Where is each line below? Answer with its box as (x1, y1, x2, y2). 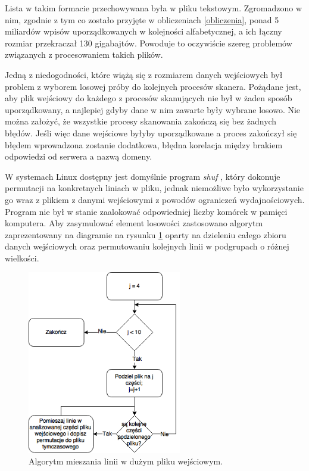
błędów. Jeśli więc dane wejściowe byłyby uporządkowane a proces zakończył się (5, 126, 297, 139)
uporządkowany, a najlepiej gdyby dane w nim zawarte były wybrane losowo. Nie (5, 103, 301, 116)
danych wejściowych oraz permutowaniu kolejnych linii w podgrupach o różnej (5, 240, 289, 252)
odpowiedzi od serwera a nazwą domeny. (5, 150, 152, 163)
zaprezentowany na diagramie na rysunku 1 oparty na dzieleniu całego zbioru (5, 228, 286, 241)
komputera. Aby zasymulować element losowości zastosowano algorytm (5, 217, 263, 229)
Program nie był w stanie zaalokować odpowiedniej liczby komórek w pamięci (5, 205, 288, 217)
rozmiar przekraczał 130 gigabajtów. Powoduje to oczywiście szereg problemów (5, 36, 292, 49)
